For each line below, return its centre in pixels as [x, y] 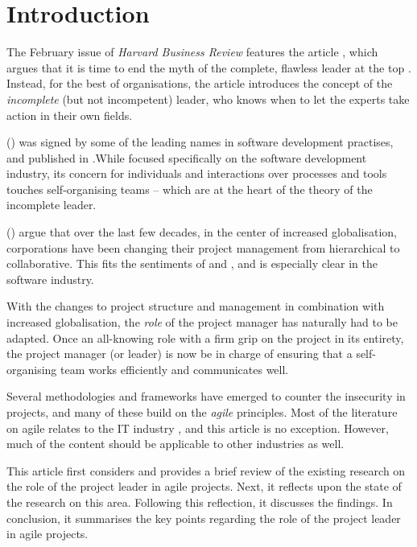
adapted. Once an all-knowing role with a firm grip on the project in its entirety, [205, 337]
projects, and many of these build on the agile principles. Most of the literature [202, 412]
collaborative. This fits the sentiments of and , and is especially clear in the [192, 263]
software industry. [50, 279]
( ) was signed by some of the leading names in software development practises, [200, 142]
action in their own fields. [70, 115]
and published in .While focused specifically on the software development [187, 157]
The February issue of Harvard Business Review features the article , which [192, 52]
